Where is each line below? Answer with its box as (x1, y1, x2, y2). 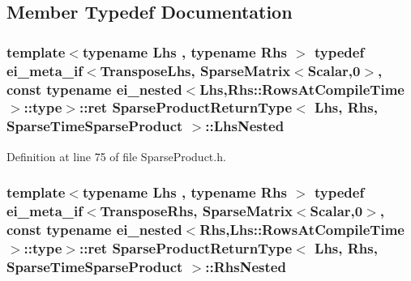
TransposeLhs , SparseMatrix (100, 60, 291, 80)
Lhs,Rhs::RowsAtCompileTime (199, 79, 405, 99)
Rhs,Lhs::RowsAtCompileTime (199, 219, 405, 240)
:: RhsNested (205, 256, 286, 276)
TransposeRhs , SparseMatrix (100, 201, 293, 221)
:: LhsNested (205, 116, 285, 136)
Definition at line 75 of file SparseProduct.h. (6, 147, 226, 164)
